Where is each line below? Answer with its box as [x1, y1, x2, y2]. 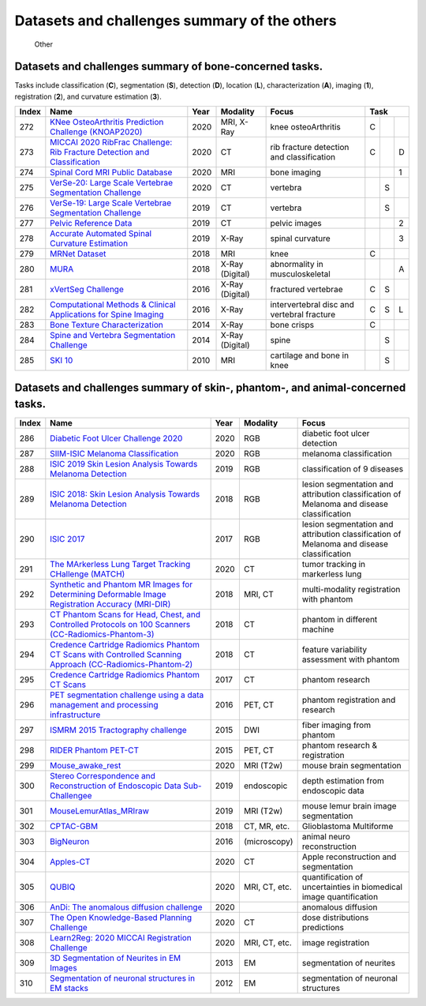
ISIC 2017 [50, 534, 85, 545]
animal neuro [301, 831, 351, 843]
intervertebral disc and [270, 299, 355, 310]
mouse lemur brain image [301, 801, 398, 812]
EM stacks [50, 983, 88, 994]
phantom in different [301, 614, 378, 625]
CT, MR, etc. [243, 821, 290, 832]
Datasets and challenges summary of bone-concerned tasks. [14, 60, 323, 73]
